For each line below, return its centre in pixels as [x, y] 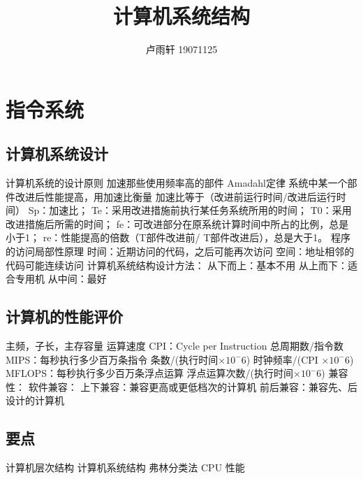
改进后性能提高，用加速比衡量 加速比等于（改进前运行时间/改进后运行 [176, 196]
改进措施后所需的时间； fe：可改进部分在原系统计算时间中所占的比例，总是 [177, 223]
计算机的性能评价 [64, 316]
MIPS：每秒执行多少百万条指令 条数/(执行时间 [112, 359]
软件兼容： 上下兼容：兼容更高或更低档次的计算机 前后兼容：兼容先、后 [193, 386]
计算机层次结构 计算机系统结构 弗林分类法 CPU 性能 [125, 467]
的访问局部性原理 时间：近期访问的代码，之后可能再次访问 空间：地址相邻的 [180, 251]
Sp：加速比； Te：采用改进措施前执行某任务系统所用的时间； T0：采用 [190, 210]
